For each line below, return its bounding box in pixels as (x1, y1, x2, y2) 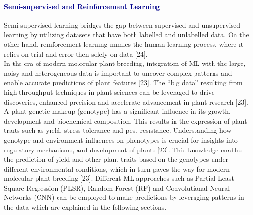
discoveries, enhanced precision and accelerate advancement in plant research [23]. (4, 96, 248, 107)
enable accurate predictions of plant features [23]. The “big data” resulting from (4, 77, 243, 87)
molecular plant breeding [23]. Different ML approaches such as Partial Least (4, 173, 234, 183)
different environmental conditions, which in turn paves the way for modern (4, 163, 230, 173)
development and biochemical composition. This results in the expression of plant (4, 115, 247, 126)
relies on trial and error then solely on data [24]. (4, 48, 148, 59)
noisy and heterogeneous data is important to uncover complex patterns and (4, 67, 232, 78)
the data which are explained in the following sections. (4, 202, 167, 212)
